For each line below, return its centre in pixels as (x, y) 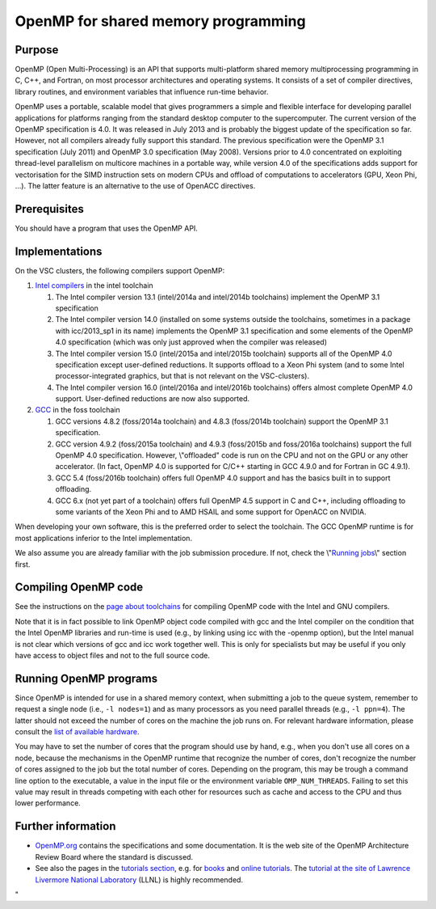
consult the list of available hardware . (77, 732)
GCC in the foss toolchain (78, 410)
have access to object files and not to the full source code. (112, 656)
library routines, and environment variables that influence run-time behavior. (142, 91)
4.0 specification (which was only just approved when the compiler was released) (191, 342)
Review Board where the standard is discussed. (114, 856)
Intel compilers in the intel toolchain (94, 285)
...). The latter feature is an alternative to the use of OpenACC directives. (135, 185)
